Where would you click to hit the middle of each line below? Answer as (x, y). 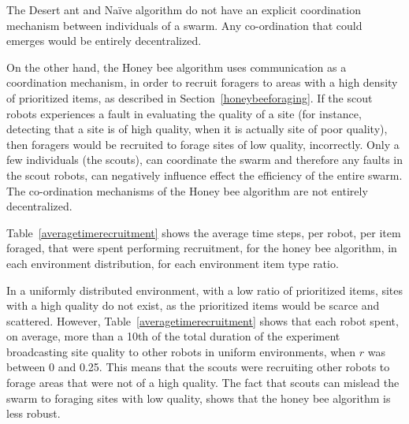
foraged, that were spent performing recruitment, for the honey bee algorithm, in (202, 248)
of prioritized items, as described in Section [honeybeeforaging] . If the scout (190, 97)
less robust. (33, 413)
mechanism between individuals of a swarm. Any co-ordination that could (184, 25)
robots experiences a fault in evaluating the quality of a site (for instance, (184, 113)
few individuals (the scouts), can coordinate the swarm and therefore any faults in (205, 160)
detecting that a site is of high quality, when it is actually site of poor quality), (197, 129)
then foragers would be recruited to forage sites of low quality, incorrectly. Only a (203, 144)
